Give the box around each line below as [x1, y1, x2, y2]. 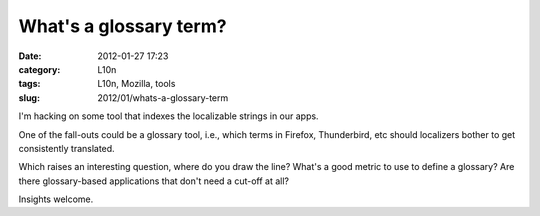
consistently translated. [18, 142, 115, 154]
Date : [18, 50, 42, 62]
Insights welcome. [18, 193, 94, 205]
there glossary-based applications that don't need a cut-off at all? [18, 175, 290, 187]
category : [18, 63, 61, 75]
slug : [18, 91, 40, 104]
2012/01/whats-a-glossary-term [97, 91, 229, 104]
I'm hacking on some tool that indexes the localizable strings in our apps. [18, 110, 319, 122]
